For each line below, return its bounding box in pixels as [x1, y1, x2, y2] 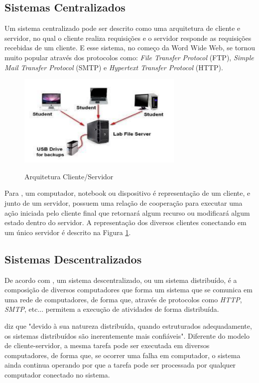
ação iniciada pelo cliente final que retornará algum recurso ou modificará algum [4, 207, 250, 218]
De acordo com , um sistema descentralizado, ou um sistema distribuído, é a [4, 274, 237, 285]
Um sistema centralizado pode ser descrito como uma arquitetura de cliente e [4, 23, 241, 33]
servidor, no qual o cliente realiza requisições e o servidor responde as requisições [4, 32, 252, 43]
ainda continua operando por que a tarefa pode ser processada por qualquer [4, 360, 236, 370]
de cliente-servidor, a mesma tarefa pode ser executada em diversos [4, 340, 210, 351]
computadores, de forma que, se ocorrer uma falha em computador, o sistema [4, 350, 241, 360]
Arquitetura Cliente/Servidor [24, 171, 114, 181]
